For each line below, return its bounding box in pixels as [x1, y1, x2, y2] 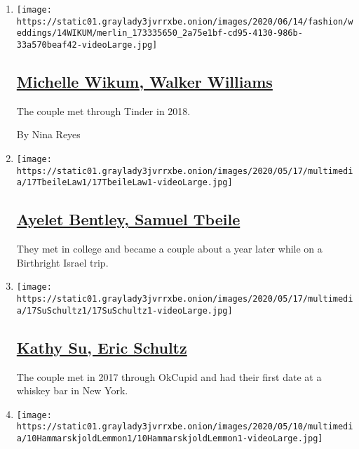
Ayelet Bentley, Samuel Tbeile [16, 208, 241, 230]
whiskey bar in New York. [16, 383, 128, 398]
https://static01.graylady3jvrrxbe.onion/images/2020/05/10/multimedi [16, 422, 353, 432]
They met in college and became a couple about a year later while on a [16, 241, 323, 256]
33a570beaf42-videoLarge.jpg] [16, 39, 158, 50]
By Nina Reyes [16, 127, 81, 142]
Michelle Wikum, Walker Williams [16, 71, 273, 93]
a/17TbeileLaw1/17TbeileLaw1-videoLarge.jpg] [16, 177, 233, 188]
